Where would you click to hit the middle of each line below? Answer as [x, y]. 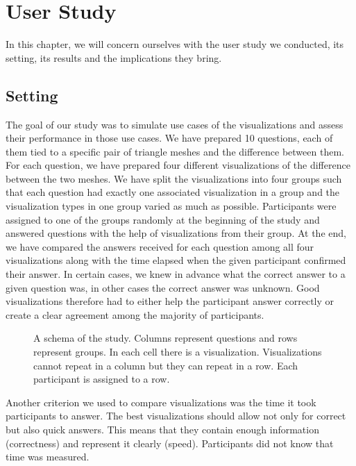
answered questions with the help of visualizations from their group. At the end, [176, 233]
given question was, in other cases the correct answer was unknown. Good [163, 287]
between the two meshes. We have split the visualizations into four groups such [174, 178]
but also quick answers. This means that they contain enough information [162, 429]
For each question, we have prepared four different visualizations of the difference [178, 165]
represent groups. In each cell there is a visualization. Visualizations [178, 352]
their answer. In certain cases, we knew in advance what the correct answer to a [176, 274]
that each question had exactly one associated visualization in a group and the [173, 192]
